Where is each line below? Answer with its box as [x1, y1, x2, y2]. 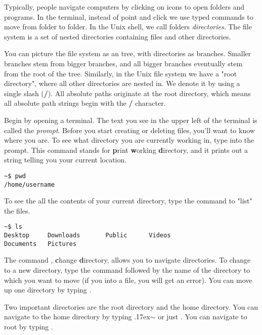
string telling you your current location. [4, 154, 127, 165]
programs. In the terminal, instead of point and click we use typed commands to [4, 11, 253, 22]
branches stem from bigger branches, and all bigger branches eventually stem [4, 58, 243, 68]
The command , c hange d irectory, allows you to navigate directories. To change [4, 255, 251, 265]
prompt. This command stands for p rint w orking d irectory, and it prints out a [4, 144, 248, 155]
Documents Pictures [4, 240, 77, 247]
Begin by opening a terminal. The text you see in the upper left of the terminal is [4, 114, 257, 125]
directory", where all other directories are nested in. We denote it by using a [4, 78, 240, 89]
